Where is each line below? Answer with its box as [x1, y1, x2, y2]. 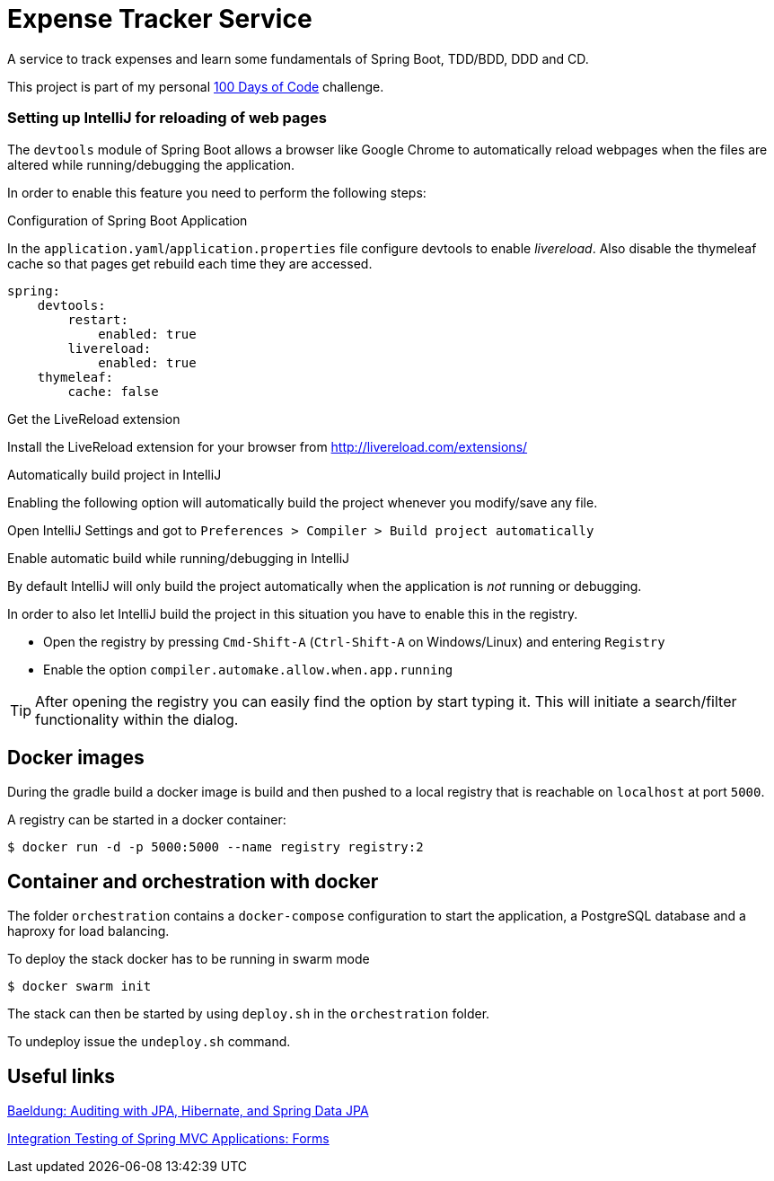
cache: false [67, 383, 159, 399]
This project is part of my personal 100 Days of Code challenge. [7, 78, 384, 94]
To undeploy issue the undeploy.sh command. [7, 1034, 291, 1050]
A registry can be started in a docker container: [7, 812, 286, 828]
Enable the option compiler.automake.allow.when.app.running [43, 661, 453, 677]
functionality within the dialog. [35, 709, 239, 728]
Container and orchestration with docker [7, 869, 379, 893]
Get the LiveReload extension [7, 410, 180, 427]
